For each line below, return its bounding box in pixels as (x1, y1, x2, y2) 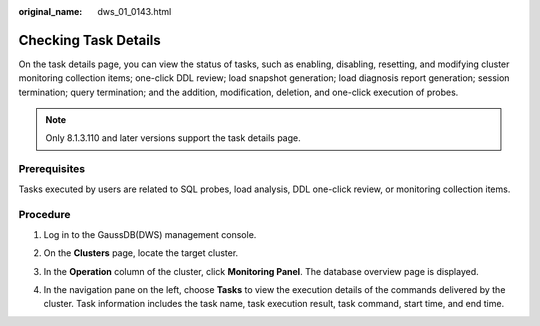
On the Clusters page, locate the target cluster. (43, 247, 239, 259)
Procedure (18, 208, 71, 222)
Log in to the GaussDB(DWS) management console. (43, 228, 257, 240)
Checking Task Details (18, 31, 162, 49)
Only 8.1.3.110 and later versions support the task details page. (45, 132, 301, 144)
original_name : (18, 6, 83, 17)
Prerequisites (18, 162, 85, 176)
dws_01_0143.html (97, 6, 172, 17)
